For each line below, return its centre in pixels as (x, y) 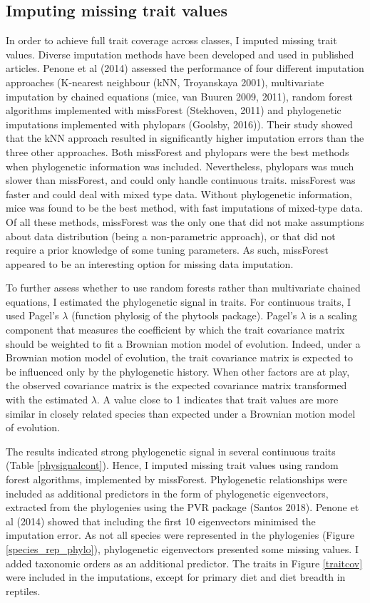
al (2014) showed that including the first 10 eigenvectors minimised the (161, 521)
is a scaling (333, 315)
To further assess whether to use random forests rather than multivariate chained (183, 288)
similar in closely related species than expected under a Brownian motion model (181, 413)
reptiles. (23, 591)
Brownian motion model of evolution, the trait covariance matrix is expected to (179, 357)
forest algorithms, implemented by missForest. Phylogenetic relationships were (177, 479)
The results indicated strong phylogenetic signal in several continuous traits (171, 451)
